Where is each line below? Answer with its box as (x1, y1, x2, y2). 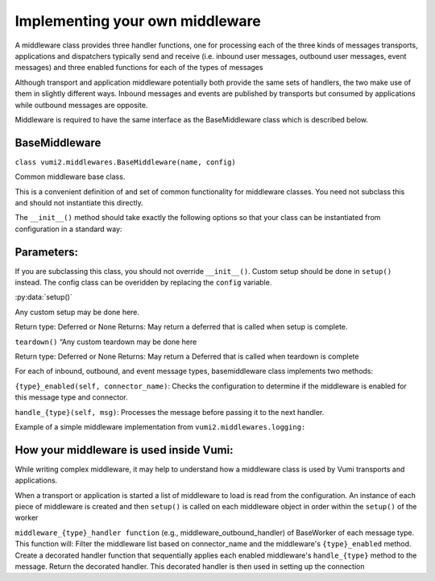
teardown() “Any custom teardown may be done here (14, 337, 197, 347)
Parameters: (14, 245, 78, 259)
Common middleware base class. (14, 172, 126, 181)
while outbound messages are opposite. (14, 100, 148, 110)
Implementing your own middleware (14, 12, 261, 30)
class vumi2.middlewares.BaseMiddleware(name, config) (14, 157, 237, 167)
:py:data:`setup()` (14, 293, 72, 302)
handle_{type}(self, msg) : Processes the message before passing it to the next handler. (14, 407, 325, 417)
